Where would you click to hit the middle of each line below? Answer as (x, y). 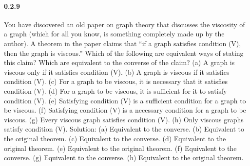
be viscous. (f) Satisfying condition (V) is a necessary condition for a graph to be (125, 110)
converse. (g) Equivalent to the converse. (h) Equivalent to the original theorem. (124, 158)
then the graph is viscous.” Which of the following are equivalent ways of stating (124, 53)
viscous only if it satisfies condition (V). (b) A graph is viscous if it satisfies (117, 72)
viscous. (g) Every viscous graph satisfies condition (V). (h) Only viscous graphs (124, 119)
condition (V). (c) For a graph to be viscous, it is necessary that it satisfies (116, 81)
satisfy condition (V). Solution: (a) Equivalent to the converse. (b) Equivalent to (124, 129)
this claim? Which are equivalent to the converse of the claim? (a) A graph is (119, 62)
